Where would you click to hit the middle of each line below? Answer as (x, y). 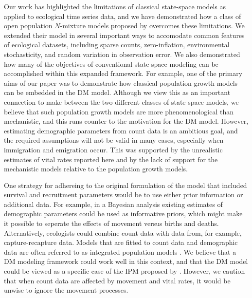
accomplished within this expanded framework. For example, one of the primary (123, 73)
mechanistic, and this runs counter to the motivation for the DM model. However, (126, 121)
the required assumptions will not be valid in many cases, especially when (114, 140)
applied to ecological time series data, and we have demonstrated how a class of (123, 16)
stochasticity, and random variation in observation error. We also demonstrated (122, 54)
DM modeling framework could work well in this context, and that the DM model (126, 261)
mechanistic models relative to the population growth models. (96, 169)
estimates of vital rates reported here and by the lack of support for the (111, 159)
